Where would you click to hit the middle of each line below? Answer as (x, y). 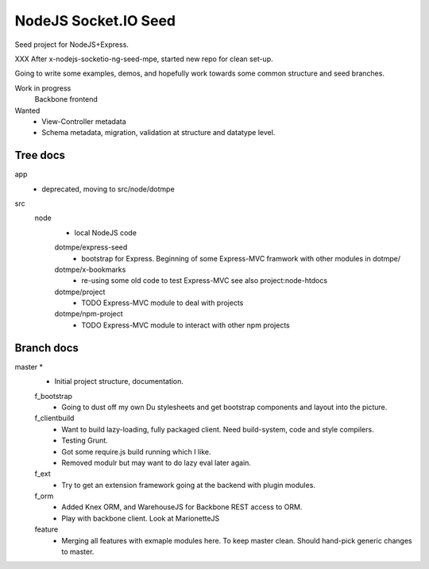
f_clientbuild (54, 418)
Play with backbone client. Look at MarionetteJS (141, 518)
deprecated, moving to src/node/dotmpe (108, 189)
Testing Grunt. (85, 440)
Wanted (27, 110)
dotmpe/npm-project (89, 314)
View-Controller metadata (84, 121)
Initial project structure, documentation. (119, 381)
